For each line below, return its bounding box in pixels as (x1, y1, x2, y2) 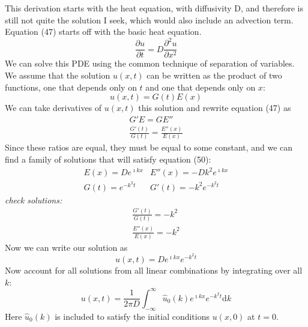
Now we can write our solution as (5, 241, 128, 253)
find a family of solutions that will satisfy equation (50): (5, 153, 211, 166)
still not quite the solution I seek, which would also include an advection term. (5, 13, 294, 26)
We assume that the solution (5, 68, 110, 81)
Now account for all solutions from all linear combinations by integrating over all (5, 264, 303, 277)
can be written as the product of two (146, 68, 282, 81)
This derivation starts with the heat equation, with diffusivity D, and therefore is (5, 2, 303, 14)
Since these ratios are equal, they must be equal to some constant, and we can (5, 141, 293, 154)
